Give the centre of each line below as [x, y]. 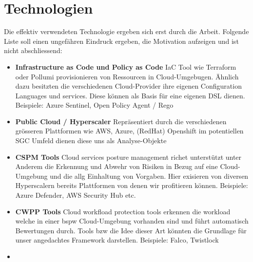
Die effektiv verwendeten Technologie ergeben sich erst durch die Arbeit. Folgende [126, 31]
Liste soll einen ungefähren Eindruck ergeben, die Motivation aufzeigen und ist [121, 41]
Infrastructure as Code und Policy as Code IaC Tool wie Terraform [126, 66]
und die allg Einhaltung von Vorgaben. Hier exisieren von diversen [149, 176]
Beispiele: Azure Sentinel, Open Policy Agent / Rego [94, 105]
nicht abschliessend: [33, 50]
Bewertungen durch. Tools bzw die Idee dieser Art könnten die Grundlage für [131, 230]
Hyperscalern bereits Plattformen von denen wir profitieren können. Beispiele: [132, 185]
